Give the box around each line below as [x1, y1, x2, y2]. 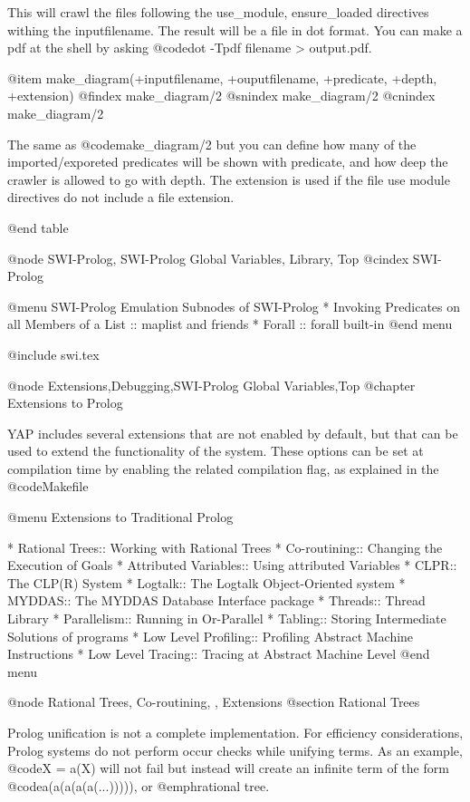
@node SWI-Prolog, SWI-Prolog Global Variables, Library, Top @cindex [7, 248, 409, 267]
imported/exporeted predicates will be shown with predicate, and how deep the [7, 152, 448, 171]
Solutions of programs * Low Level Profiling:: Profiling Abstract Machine [7, 626, 414, 645]
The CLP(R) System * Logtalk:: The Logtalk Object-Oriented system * [7, 573, 406, 592]
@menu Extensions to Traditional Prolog [7, 507, 234, 527]
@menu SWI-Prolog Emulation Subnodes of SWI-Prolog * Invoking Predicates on [7, 296, 461, 315]
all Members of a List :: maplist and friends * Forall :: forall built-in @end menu [7, 314, 453, 333]
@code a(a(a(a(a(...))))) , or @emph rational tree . [7, 776, 270, 795]
